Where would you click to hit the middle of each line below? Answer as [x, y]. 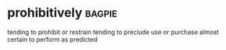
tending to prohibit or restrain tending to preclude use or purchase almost [113, 32]
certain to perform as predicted [52, 39]
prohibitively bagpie [62, 13]
